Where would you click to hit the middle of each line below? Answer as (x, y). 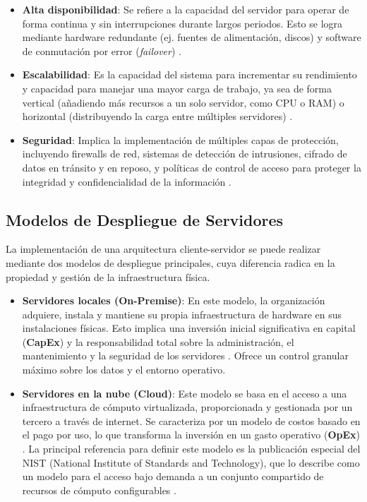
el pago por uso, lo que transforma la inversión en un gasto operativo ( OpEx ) (191, 435)
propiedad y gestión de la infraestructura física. (108, 276)
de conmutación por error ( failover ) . (102, 50)
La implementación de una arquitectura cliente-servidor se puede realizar (163, 249)
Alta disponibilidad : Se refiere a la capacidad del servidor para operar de (186, 9)
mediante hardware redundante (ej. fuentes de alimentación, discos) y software (192, 37)
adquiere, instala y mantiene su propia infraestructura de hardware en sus (182, 314)
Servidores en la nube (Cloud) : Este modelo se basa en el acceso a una (185, 393)
